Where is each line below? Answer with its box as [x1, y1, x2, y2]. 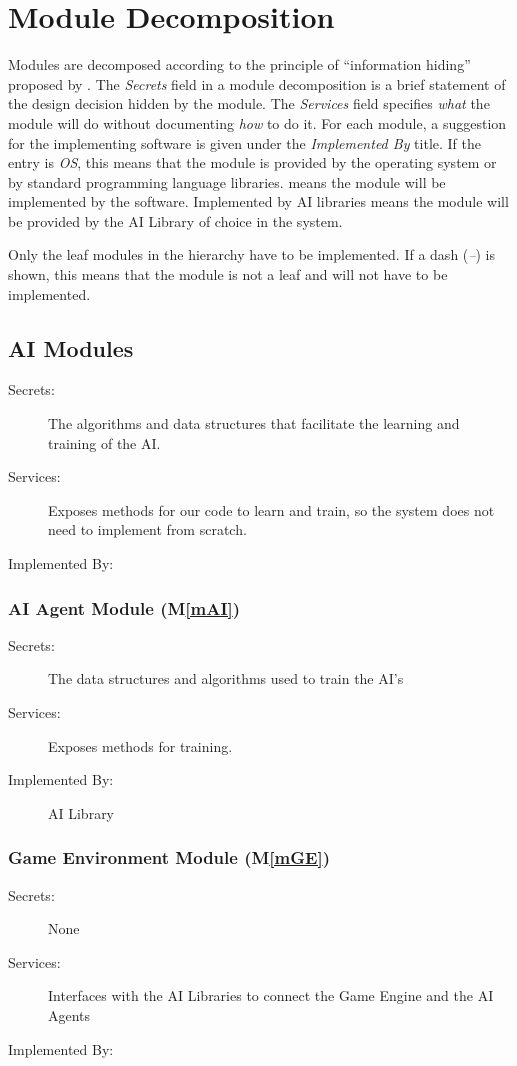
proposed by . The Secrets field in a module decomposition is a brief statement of [8, 73, 506, 94]
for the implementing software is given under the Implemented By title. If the [8, 132, 481, 153]
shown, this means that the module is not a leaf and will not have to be [8, 264, 448, 285]
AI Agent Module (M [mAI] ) [8, 595, 241, 620]
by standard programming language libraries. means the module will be [8, 171, 446, 192]
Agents [48, 1004, 91, 1025]
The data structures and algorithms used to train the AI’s [48, 668, 404, 689]
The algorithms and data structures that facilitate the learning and [48, 413, 460, 434]
